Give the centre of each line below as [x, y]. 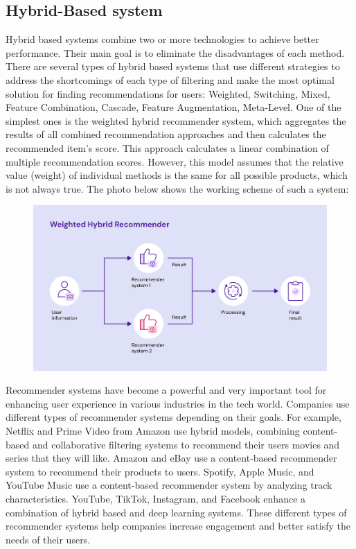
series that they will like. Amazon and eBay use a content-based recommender [171, 458]
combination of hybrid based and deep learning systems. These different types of [176, 512]
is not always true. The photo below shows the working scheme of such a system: [177, 188]
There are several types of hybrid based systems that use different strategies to [173, 66]
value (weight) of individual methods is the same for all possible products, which [177, 175]
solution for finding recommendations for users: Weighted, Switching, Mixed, [168, 93]
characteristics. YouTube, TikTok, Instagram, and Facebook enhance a [156, 498]
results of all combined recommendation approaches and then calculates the [166, 134]
